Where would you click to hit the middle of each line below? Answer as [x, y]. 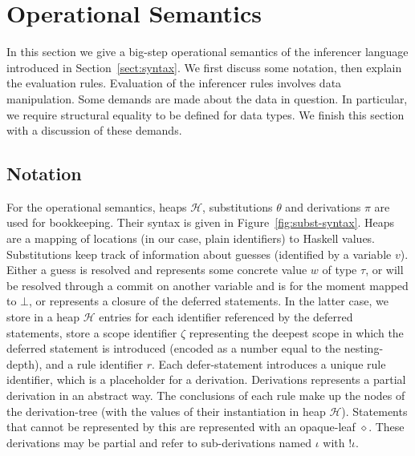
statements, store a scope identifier [92, 332]
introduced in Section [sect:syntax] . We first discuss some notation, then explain [204, 67]
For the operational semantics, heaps [97, 206]
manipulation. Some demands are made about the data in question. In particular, [207, 98]
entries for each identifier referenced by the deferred [226, 317]
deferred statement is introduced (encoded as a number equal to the [174, 348]
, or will [384, 270]
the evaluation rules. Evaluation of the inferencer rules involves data [174, 83]
